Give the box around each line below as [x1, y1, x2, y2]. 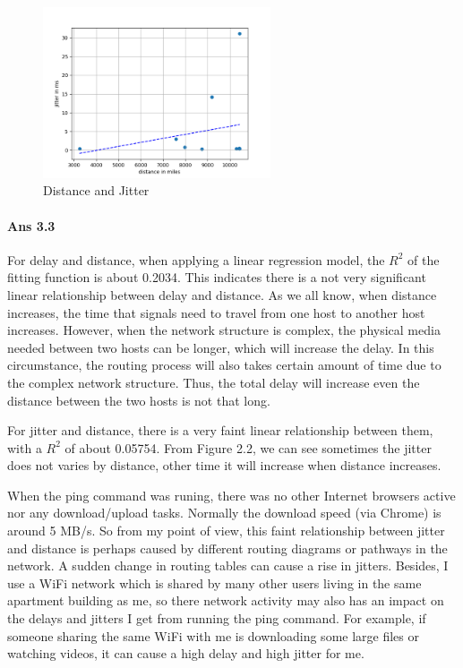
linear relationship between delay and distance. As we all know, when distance [7, 285, 437, 304]
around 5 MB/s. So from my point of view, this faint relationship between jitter [7, 521, 445, 540]
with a [7, 438, 42, 457]
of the [407, 250, 440, 269]
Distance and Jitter [43, 181, 150, 200]
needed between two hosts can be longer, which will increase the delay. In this [7, 338, 434, 356]
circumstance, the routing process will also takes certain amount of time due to [7, 355, 442, 374]
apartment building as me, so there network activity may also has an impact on [7, 591, 444, 610]
